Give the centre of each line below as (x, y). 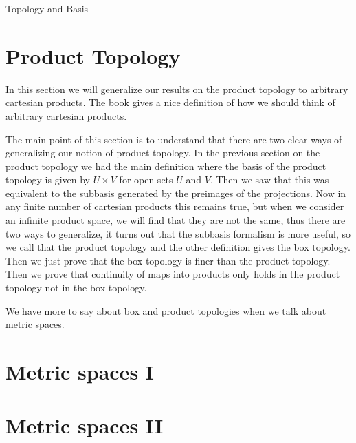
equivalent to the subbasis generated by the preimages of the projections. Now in (176, 193)
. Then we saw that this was (269, 179)
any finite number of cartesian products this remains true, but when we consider (175, 206)
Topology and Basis (47, 8)
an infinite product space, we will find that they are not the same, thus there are (176, 220)
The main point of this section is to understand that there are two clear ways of (174, 139)
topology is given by (48, 179)
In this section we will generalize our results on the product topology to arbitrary (177, 89)
